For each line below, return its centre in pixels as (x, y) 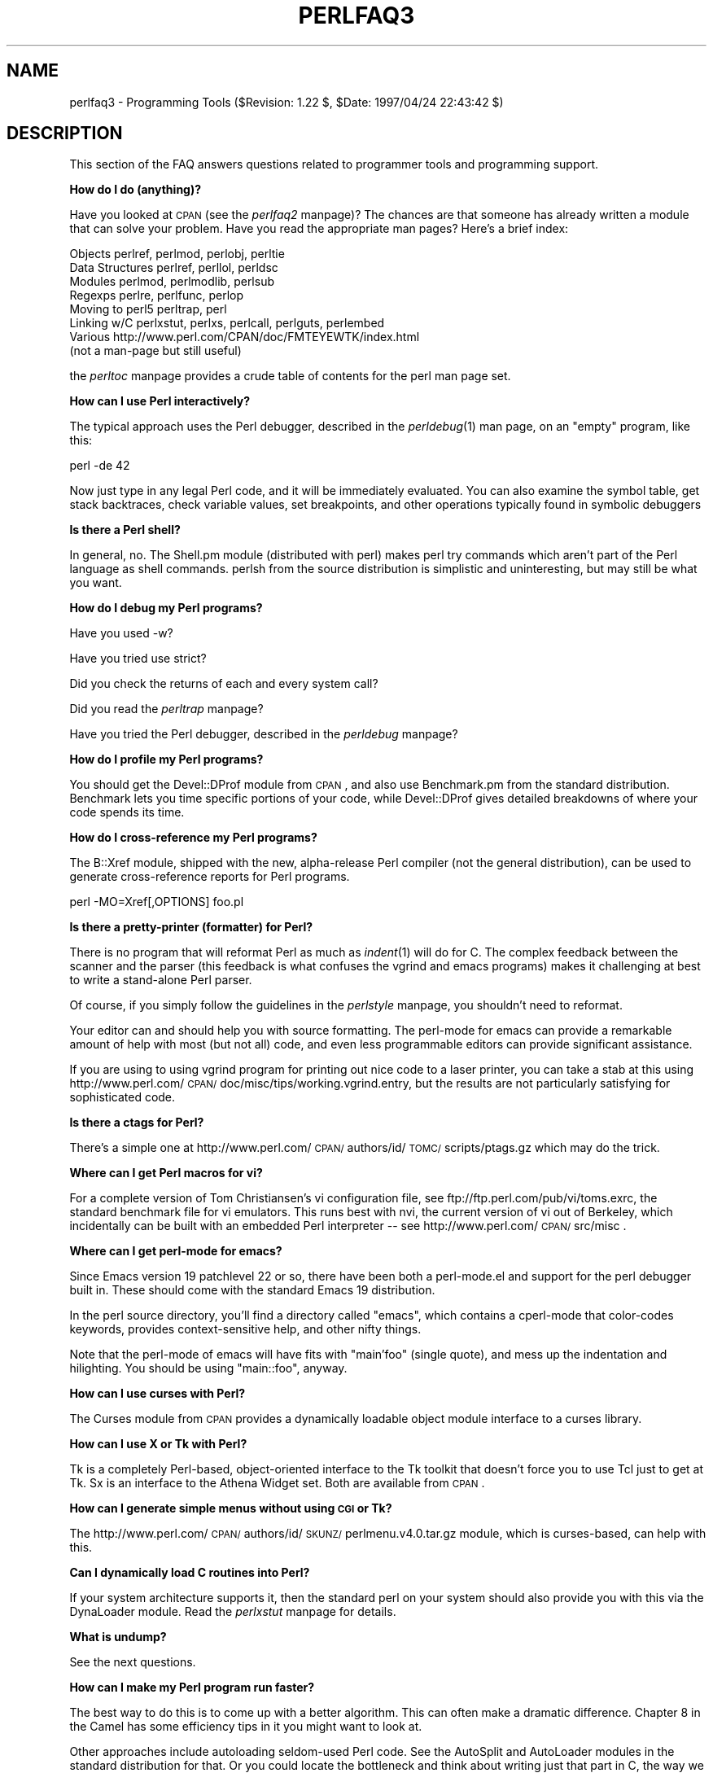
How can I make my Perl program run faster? (192, 1688)
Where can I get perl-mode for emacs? (176, 1251)
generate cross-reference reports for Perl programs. (210, 877)
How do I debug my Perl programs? (166, 608)
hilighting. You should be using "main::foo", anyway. (208, 1368)
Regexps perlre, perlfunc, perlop (157, 295)
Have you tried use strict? (138, 659)
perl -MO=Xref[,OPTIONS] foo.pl (157, 902)
